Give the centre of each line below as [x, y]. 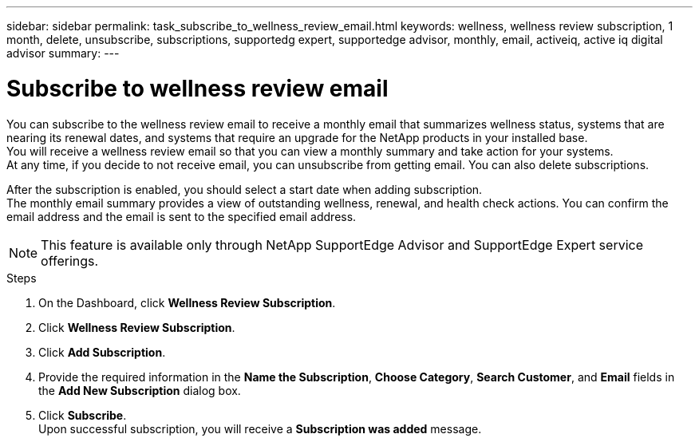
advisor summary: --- [63, 53]
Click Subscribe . [83, 415]
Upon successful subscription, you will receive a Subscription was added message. [260, 428]
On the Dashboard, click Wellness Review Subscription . [187, 302]
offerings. [70, 260]
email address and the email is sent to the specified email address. [182, 216]
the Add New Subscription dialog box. [140, 390]
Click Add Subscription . [102, 352]
